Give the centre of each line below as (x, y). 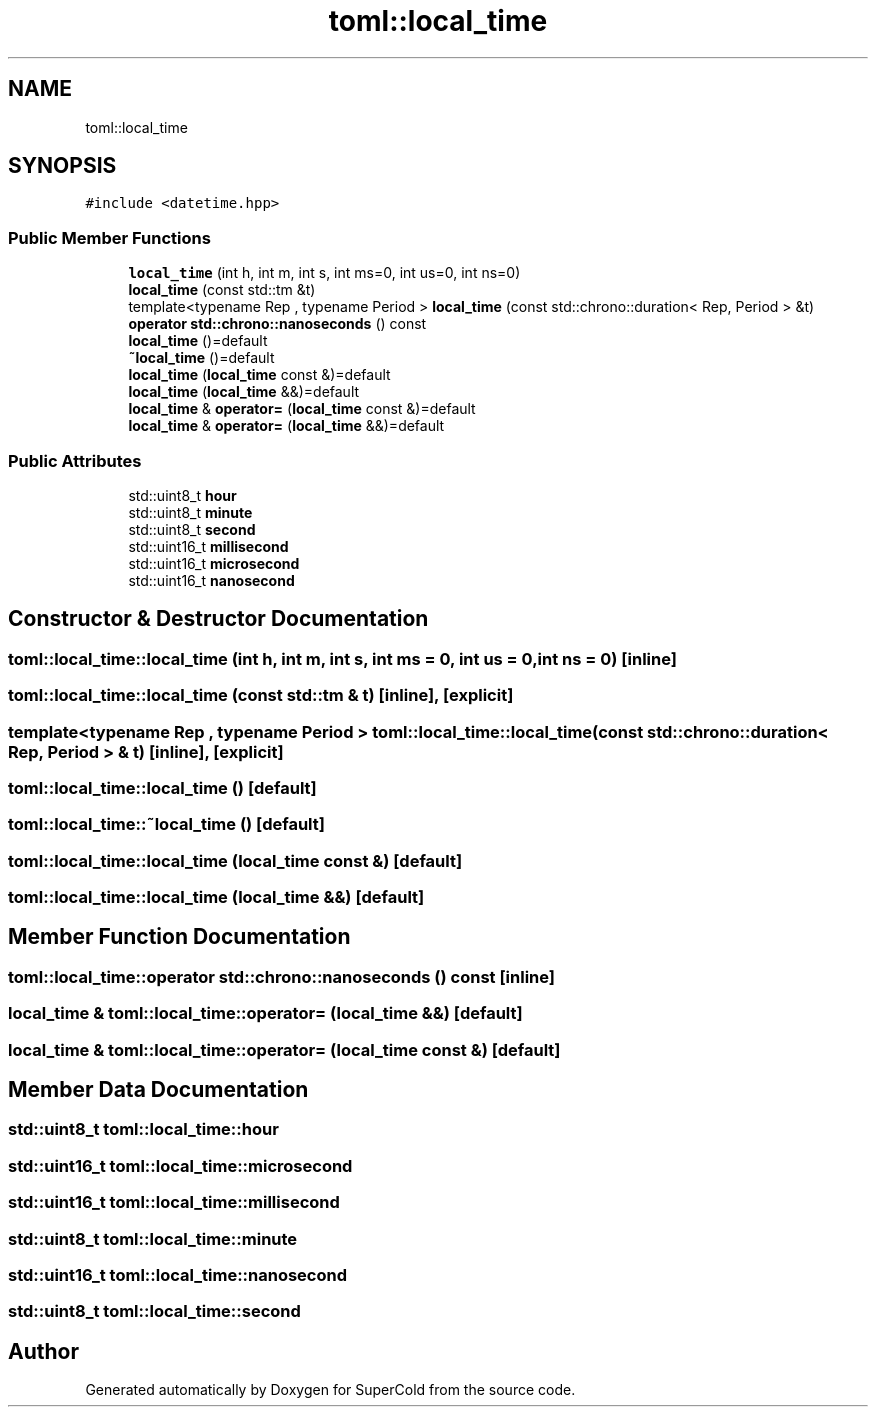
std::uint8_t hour (182, 495)
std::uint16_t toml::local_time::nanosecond (178, 1274)
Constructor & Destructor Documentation (218, 619)
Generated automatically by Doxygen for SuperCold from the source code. (330, 1390)
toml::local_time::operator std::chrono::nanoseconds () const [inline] (281, 976)
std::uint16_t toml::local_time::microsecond (180, 1165)
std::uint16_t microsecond (214, 563)
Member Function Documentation (179, 937)
